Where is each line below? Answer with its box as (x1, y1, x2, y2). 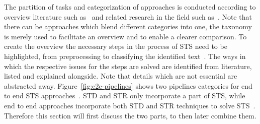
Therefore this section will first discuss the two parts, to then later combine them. (4, 110, 256, 120)
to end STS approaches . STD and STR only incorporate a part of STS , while (4, 90, 245, 101)
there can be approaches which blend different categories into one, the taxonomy (4, 21, 252, 32)
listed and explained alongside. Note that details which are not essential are (4, 71, 237, 81)
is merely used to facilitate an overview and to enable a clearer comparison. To (4, 31, 247, 41)
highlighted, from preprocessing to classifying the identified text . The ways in (4, 50, 246, 61)
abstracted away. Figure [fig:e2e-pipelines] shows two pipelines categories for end (4, 80, 252, 91)
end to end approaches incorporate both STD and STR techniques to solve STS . (4, 100, 255, 110)
